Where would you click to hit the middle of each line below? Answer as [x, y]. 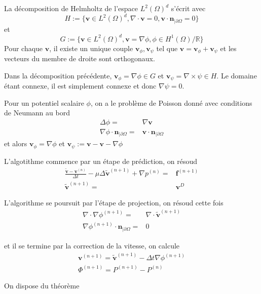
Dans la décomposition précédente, [58, 75]
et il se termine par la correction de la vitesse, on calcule [92, 245]
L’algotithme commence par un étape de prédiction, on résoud [101, 161]
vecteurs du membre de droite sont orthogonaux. [80, 58]
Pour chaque [24, 48]
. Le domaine [237, 75]
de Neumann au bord [37, 113]
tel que [167, 48]
